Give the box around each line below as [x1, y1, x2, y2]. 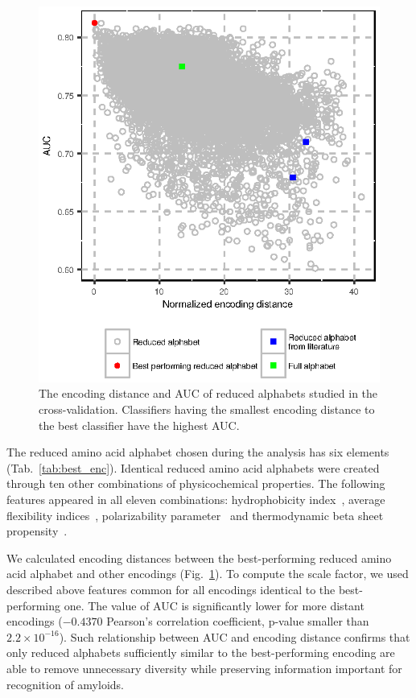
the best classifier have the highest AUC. [39, 416, 240, 433]
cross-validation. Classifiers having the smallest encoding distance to [39, 401, 375, 418]
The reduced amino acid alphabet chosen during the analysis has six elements [6, 444, 389, 461]
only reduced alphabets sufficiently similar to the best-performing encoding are [6, 644, 395, 661]
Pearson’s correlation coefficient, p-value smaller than [106, 613, 369, 630]
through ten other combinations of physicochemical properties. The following [6, 475, 385, 492]
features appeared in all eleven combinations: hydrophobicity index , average [6, 490, 385, 507]
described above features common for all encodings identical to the [6, 580, 336, 597]
